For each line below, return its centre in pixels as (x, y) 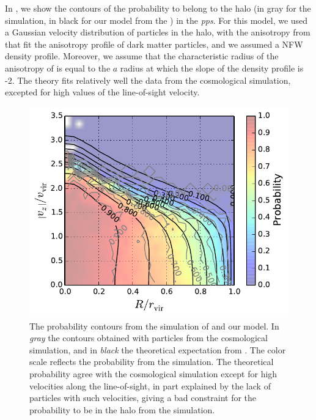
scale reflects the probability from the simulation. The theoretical (152, 362)
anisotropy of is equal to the (58, 68)
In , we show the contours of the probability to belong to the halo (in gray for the (158, 8)
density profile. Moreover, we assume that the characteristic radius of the (142, 56)
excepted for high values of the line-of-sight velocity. (102, 92)
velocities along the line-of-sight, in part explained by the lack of (150, 385)
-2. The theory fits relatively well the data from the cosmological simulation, (148, 80)
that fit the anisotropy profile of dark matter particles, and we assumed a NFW (154, 44)
